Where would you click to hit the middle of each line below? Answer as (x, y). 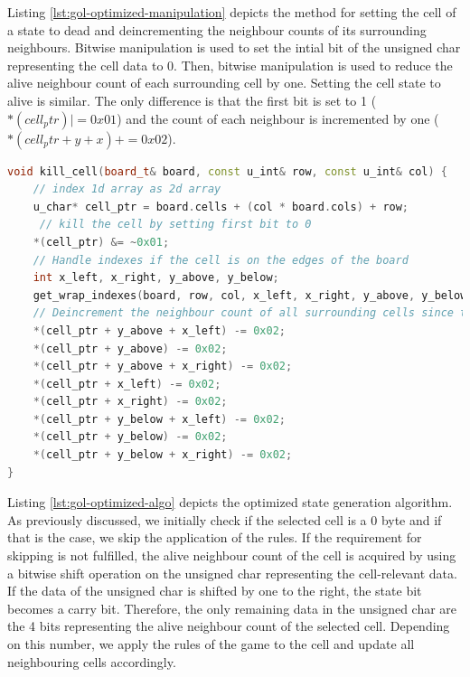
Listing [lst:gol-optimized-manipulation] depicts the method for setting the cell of (232, 12)
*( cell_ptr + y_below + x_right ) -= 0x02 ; (163, 455)
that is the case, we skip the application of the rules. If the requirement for (215, 537)
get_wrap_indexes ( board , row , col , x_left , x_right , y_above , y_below (250, 295)
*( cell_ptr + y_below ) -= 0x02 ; (130, 437)
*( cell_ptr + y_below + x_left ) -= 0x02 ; (159, 419)
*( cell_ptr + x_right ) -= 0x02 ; (130, 402)
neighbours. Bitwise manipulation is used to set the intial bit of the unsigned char (234, 47)
